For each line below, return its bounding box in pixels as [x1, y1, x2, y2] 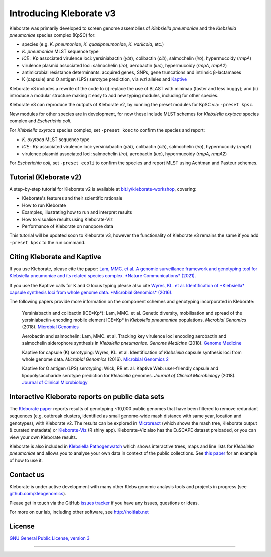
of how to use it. [9, 457, 43, 463]
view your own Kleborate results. [9, 434, 77, 440]
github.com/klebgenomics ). [9, 491, 66, 497]
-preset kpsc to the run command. [9, 239, 86, 245]
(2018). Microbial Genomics [22, 324, 79, 330]
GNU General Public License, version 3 [9, 535, 90, 541]
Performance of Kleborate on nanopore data [22, 223, 114, 229]
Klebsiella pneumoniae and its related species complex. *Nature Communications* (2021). [9, 273, 196, 279]
